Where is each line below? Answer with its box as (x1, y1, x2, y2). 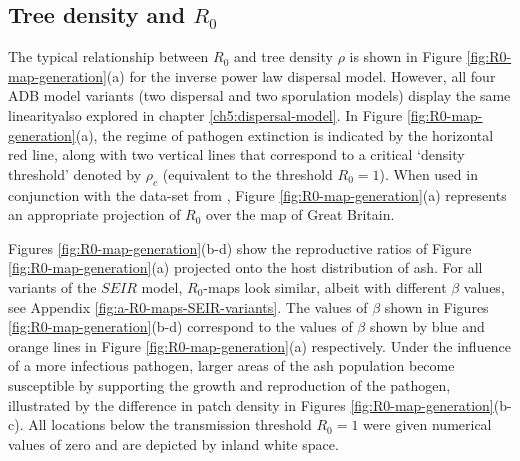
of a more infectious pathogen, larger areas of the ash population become (8, 355, 455, 376)
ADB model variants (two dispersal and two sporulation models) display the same (8, 85, 511, 106)
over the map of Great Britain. (206, 204, 395, 225)
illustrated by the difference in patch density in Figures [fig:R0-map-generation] (8, 394, 494, 415)
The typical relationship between (8, 46, 209, 67)
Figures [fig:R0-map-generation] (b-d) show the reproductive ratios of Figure (8, 237, 472, 258)
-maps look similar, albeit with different (203, 276, 447, 297)
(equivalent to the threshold (162, 163, 333, 184)
